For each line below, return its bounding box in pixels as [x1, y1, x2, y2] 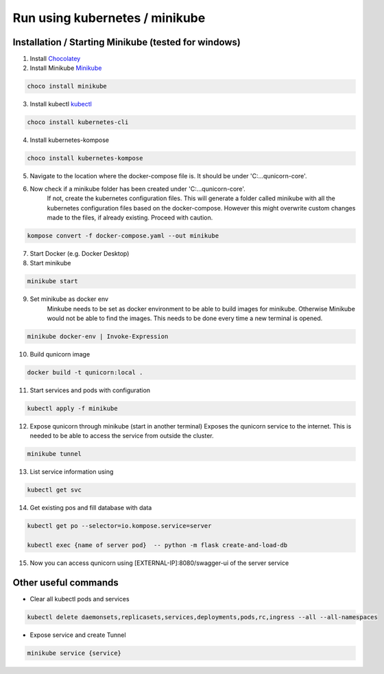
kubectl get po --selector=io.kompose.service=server [27, 522, 212, 530]
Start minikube [29, 259, 71, 267]
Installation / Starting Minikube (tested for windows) [12, 36, 241, 48]
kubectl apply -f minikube [27, 405, 118, 412]
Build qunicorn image [29, 350, 91, 358]
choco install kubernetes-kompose [27, 154, 143, 163]
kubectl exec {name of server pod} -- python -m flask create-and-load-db [27, 542, 288, 549]
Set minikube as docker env [29, 295, 109, 303]
